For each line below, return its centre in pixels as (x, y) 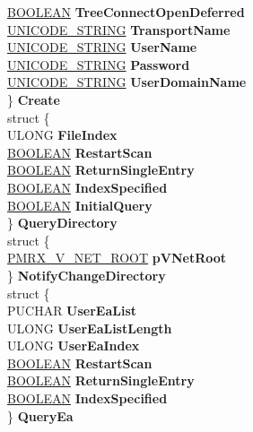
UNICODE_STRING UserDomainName (127, 82)
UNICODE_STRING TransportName (119, 29)
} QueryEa (40, 415)
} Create (34, 99)
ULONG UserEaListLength (90, 328)
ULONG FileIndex (62, 135)
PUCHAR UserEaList (72, 311)
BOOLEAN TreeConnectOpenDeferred (126, 12)
